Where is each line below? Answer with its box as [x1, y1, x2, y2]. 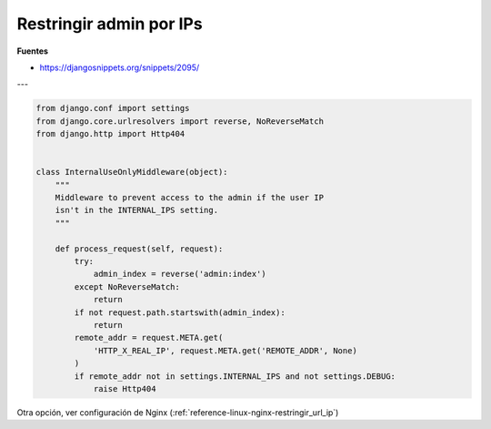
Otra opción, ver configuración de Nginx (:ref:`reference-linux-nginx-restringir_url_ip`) [16, 406, 339, 418]
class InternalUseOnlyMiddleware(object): [35, 167, 228, 178]
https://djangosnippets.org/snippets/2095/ [39, 62, 200, 73]
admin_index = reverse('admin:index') [93, 269, 267, 280]
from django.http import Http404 [35, 128, 185, 139]
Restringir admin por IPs [16, 14, 204, 34]
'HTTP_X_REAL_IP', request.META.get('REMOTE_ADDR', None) [93, 345, 358, 355]
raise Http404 [93, 383, 156, 393]
